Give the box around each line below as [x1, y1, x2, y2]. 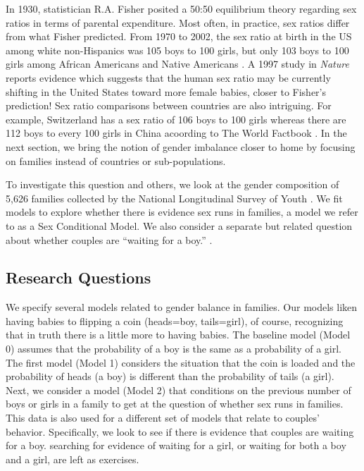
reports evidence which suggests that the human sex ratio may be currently [6, 70, 331, 85]
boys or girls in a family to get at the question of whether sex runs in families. [6, 396, 344, 411]
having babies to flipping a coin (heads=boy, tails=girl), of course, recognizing [6, 313, 344, 328]
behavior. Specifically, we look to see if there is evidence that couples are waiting [6, 424, 354, 439]
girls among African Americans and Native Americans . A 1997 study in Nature [6, 56, 349, 71]
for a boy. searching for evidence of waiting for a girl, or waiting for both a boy [6, 438, 346, 453]
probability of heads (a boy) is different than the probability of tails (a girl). [6, 369, 334, 384]
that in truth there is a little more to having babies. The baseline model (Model [6, 327, 351, 342]
